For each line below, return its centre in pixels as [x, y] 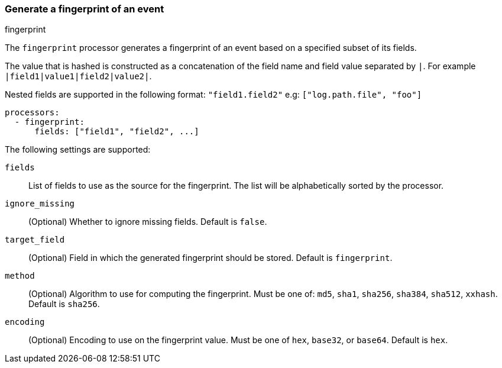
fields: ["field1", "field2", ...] [117, 132]
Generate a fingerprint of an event [85, 9]
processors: [32, 113]
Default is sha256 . [64, 304]
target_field [35, 240]
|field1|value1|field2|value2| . [78, 76]
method [20, 276]
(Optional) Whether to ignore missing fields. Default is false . [148, 222]
